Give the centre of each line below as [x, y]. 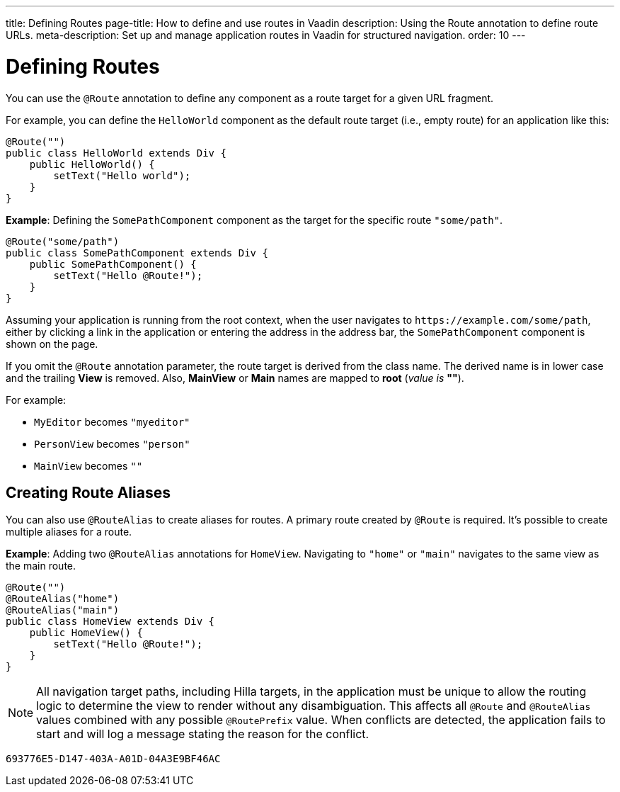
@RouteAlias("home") [63, 599]
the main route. [41, 566]
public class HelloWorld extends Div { [116, 153]
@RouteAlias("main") [63, 610]
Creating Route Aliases [88, 492]
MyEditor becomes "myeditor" [112, 422]
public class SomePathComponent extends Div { [137, 253]
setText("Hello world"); [122, 175]
